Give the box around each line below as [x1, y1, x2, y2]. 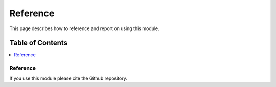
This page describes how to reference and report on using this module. [9, 25, 159, 32]
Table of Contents [9, 39, 68, 47]
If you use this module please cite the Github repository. [9, 75, 127, 81]
